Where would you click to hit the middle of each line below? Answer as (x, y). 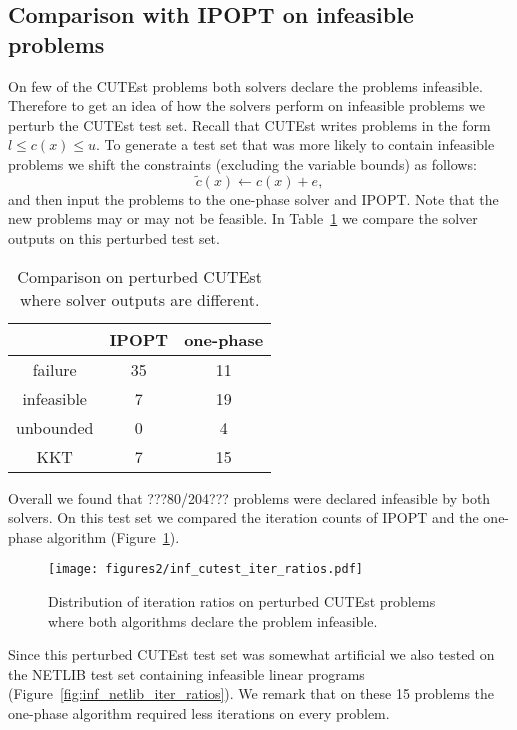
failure (54, 369)
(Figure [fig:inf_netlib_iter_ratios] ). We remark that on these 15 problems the (251, 693)
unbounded (55, 427)
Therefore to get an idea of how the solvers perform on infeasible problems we (246, 105)
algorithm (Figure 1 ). (113, 536)
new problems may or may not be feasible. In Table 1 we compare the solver (243, 218)
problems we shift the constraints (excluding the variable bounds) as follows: (242, 163)
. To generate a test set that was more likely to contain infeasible (295, 144)
